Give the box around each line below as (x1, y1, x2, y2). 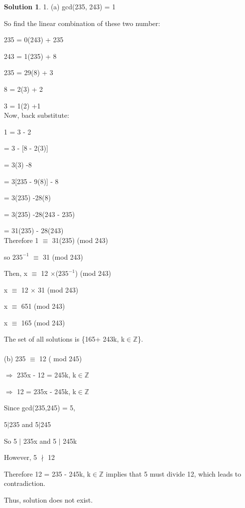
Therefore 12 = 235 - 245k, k (4, 468, 91, 479)
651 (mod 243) (21, 301, 65, 311)
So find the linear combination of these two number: (4, 18, 160, 28)
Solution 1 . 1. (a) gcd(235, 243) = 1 (4, 1, 116, 11)
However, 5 (4, 452, 37, 462)
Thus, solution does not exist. (4, 495, 93, 505)
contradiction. (4, 478, 46, 488)
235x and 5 (23, 435, 56, 446)
